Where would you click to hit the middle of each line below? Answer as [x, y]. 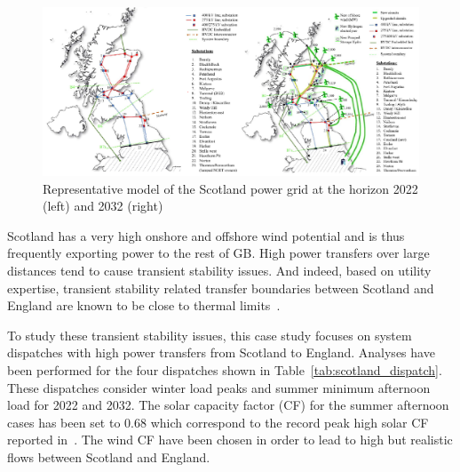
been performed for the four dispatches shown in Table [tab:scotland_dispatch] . [225, 369]
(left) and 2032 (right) [103, 206]
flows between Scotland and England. [109, 456]
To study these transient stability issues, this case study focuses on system [210, 335]
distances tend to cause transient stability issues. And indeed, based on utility [219, 271]
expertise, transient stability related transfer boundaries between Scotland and [221, 288]
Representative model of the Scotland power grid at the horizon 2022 [230, 188]
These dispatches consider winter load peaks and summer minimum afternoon [219, 387]
